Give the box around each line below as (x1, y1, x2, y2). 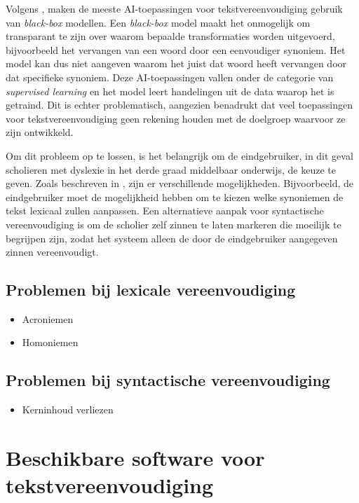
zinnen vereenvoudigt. (6, 244, 99, 259)
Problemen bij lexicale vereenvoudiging (6, 279, 296, 301)
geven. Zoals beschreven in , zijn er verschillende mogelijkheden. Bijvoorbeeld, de (6, 176, 354, 191)
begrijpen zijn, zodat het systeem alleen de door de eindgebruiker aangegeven (6, 230, 338, 245)
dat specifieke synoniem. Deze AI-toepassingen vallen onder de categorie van (6, 69, 334, 84)
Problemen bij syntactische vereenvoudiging (6, 369, 330, 391)
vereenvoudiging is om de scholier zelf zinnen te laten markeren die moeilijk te (6, 216, 341, 231)
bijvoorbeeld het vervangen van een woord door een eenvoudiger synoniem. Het (6, 42, 346, 57)
